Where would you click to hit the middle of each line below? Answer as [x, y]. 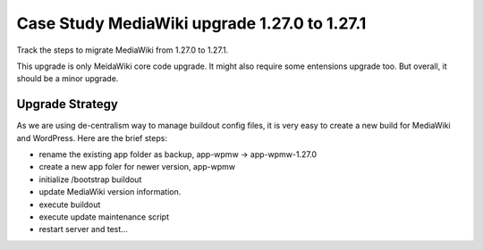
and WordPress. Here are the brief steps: [92, 137]
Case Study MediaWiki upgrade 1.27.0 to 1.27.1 [191, 23]
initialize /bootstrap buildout [90, 179]
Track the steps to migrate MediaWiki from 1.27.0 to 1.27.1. [123, 50]
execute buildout [70, 204]
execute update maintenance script [104, 217]
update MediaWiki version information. [110, 192]
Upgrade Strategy [67, 104]
